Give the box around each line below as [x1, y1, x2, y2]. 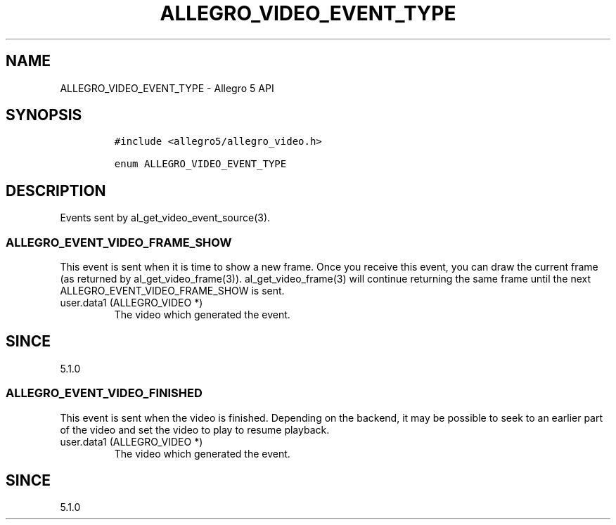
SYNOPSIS [6, 106, 82, 124]
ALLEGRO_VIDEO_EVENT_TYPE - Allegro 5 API [60, 82, 274, 94]
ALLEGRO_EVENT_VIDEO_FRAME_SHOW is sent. [60, 285, 285, 297]
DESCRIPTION [6, 181, 106, 200]
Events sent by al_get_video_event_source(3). [60, 212, 271, 224]
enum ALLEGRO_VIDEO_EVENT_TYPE [114, 158, 287, 170]
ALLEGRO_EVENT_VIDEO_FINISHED [6, 386, 203, 401]
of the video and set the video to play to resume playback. [60, 423, 330, 436]
